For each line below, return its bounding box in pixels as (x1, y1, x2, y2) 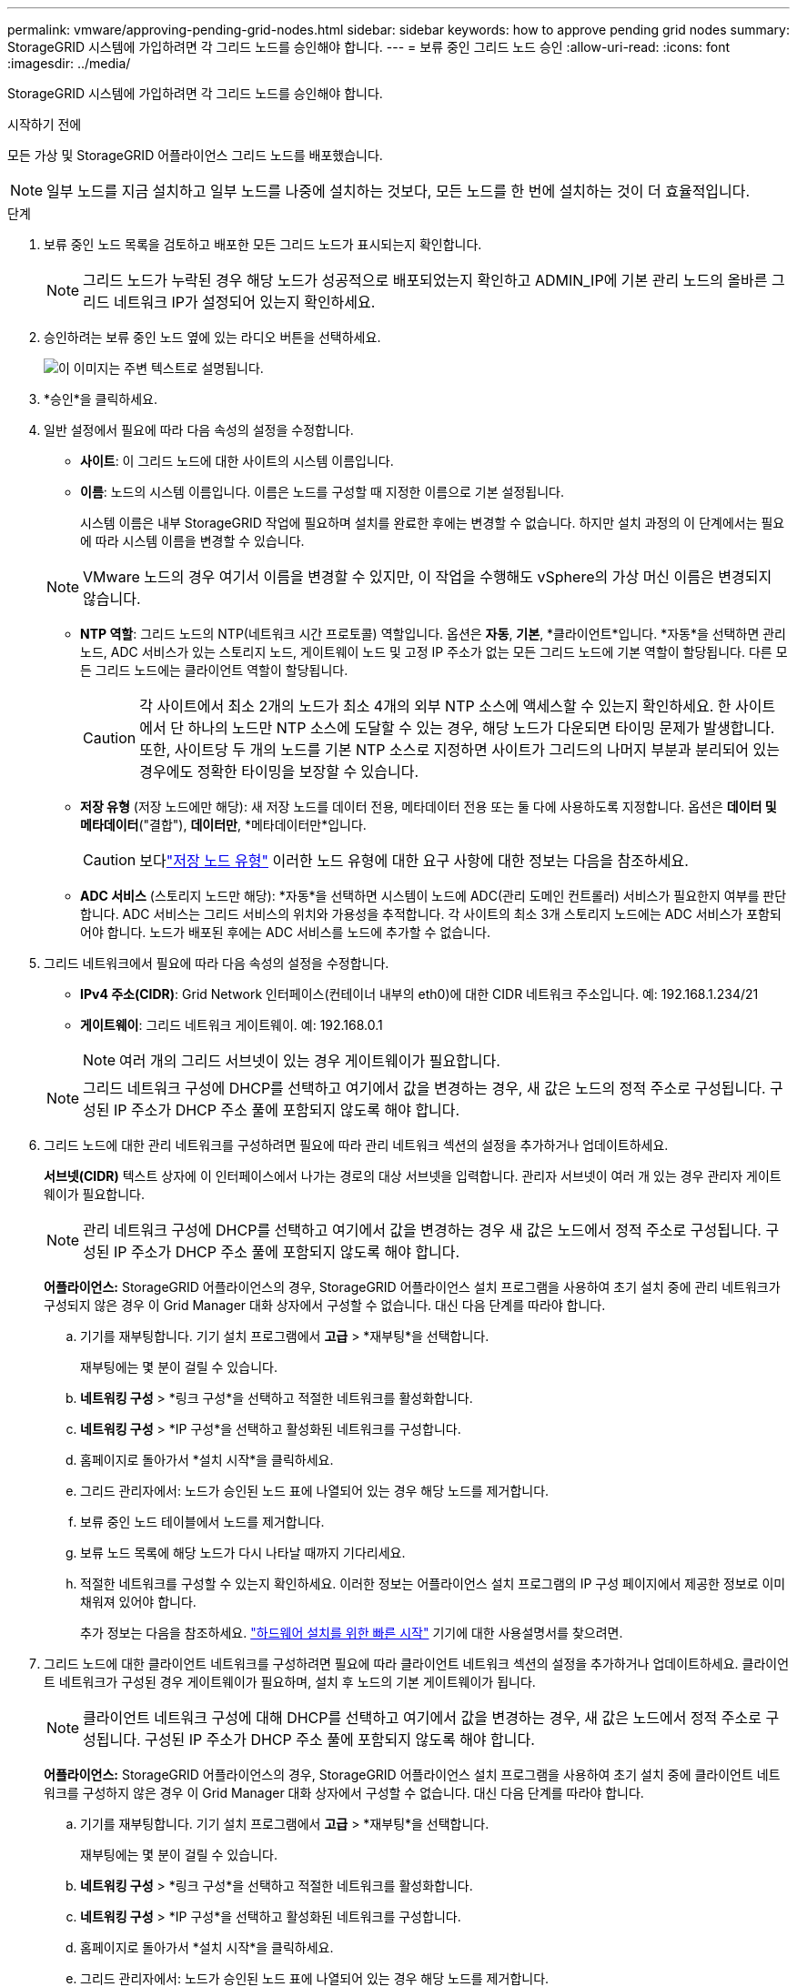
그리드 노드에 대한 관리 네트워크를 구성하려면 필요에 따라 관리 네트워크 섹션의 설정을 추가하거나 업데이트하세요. (44, 1137, 669, 1153)
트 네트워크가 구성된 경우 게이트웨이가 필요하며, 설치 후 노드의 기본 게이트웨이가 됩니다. (44, 1674, 536, 1689)
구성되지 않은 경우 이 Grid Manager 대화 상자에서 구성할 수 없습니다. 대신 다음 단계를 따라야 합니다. (44, 1297, 606, 1313)
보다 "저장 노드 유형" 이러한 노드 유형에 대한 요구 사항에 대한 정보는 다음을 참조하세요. (139, 852, 689, 870)
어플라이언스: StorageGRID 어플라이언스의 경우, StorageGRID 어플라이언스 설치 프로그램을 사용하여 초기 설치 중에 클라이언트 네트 (44, 1767, 781, 1782)
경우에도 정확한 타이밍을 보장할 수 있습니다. (139, 762, 419, 781)
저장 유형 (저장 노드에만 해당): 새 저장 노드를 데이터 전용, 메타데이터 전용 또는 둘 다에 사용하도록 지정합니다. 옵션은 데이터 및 (80, 799, 777, 814)
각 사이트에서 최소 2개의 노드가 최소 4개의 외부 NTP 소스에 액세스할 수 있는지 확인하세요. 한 (139, 697, 731, 715)
